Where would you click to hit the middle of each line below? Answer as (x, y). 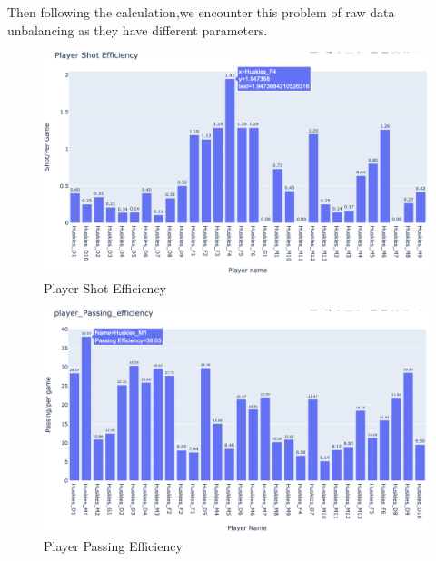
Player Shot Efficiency (105, 287)
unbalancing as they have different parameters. (138, 30)
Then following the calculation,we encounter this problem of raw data (201, 12)
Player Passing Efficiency (113, 545)
